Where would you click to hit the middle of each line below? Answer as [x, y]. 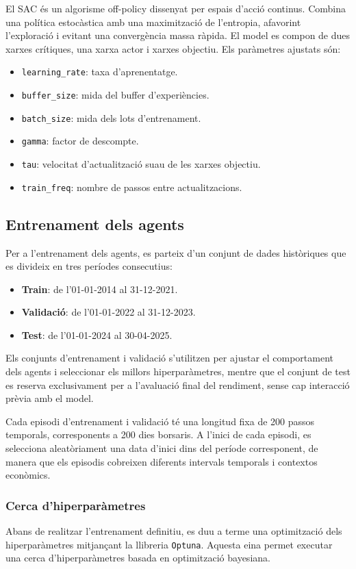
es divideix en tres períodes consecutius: [89, 266]
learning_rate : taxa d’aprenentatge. [100, 72]
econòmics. [28, 475]
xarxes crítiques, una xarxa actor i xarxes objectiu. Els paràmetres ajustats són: [173, 48]
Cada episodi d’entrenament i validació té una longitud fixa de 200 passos [160, 421]
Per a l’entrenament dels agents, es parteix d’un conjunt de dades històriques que [176, 252]
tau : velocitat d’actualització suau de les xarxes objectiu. [141, 164]
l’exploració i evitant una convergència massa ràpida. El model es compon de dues [178, 35]
